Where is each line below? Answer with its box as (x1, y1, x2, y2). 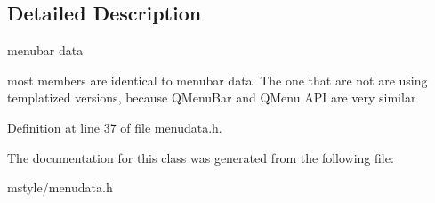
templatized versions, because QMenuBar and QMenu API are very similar (7, 88, 416, 107)
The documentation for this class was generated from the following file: (7, 148, 394, 166)
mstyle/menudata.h (7, 178, 113, 197)
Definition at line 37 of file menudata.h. (7, 118, 222, 136)
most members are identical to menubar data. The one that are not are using (7, 70, 428, 89)
